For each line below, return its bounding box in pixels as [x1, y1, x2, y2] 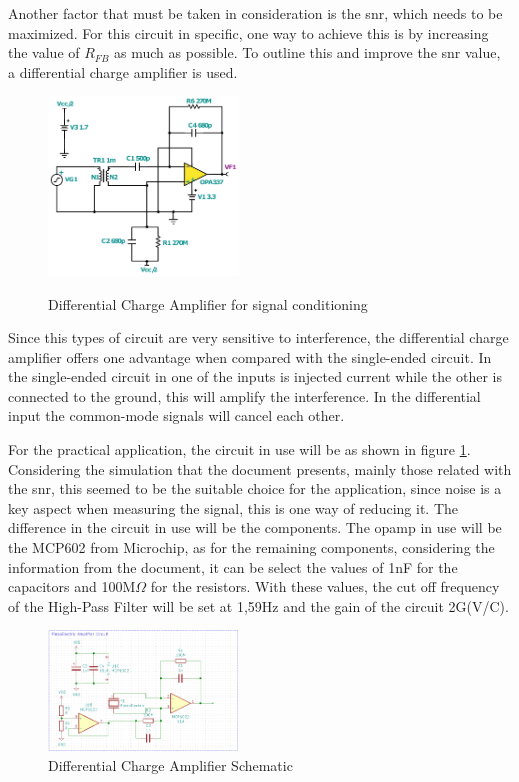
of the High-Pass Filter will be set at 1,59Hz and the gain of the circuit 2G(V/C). [8, 595, 509, 616]
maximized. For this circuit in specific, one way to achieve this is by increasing [8, 22, 489, 43]
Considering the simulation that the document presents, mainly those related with [8, 458, 512, 479]
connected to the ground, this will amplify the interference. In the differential [8, 385, 481, 406]
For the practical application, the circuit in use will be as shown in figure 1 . [8, 439, 471, 460]
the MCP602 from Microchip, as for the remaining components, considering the [8, 537, 495, 558]
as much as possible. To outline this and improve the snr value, [114, 42, 501, 63]
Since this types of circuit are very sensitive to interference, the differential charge [8, 327, 509, 348]
